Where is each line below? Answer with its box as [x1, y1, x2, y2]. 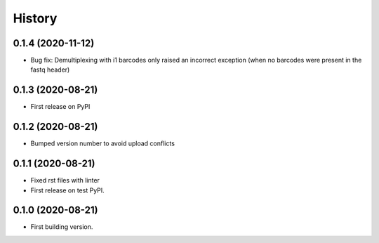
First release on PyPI [30, 103, 91, 111]
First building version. [30, 223, 93, 231]
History [13, 11, 58, 26]
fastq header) [30, 65, 70, 74]
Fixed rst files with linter [30, 176, 100, 185]
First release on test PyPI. [30, 186, 105, 195]
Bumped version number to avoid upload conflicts [30, 139, 175, 147]
